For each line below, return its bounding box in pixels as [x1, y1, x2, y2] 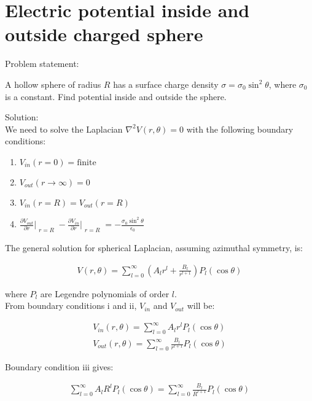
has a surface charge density [113, 77, 219, 90]
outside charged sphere [5, 21, 203, 47]
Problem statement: [5, 57, 79, 70]
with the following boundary [186, 122, 294, 135]
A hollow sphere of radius [5, 77, 101, 90]
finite [77, 158, 96, 167]
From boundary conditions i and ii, [5, 299, 137, 312]
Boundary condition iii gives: [5, 360, 114, 373]
